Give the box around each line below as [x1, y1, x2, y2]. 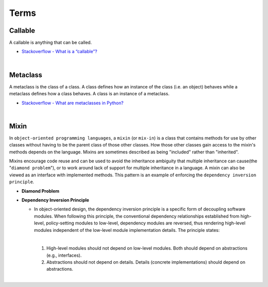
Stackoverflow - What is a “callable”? [21, 49, 98, 55]
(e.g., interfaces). [46, 252, 82, 258]
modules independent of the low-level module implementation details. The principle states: [34, 227, 220, 233]
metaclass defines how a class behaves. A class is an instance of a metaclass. [9, 91, 170, 97]
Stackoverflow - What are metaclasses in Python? [21, 100, 124, 106]
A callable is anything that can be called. [9, 40, 92, 46]
